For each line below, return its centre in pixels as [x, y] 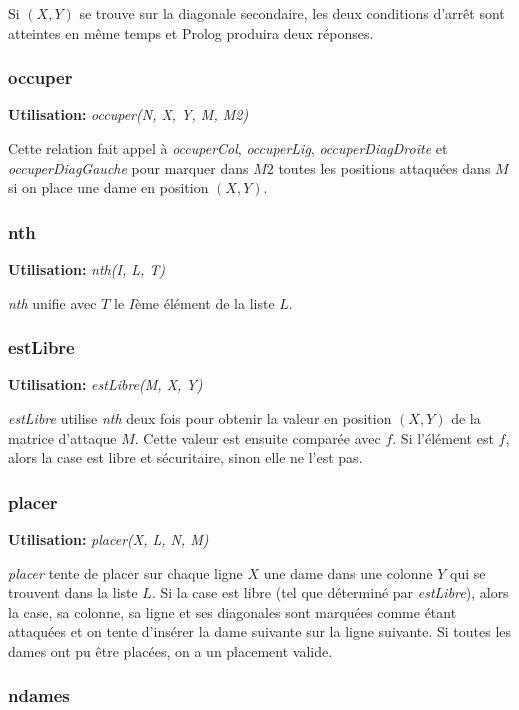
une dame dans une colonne [348, 572]
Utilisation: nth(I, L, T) [87, 269]
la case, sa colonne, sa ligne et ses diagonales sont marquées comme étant [232, 611]
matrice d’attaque [62, 437]
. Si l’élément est [443, 437]
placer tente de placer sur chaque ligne [125, 572]
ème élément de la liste [204, 302]
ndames [39, 695]
